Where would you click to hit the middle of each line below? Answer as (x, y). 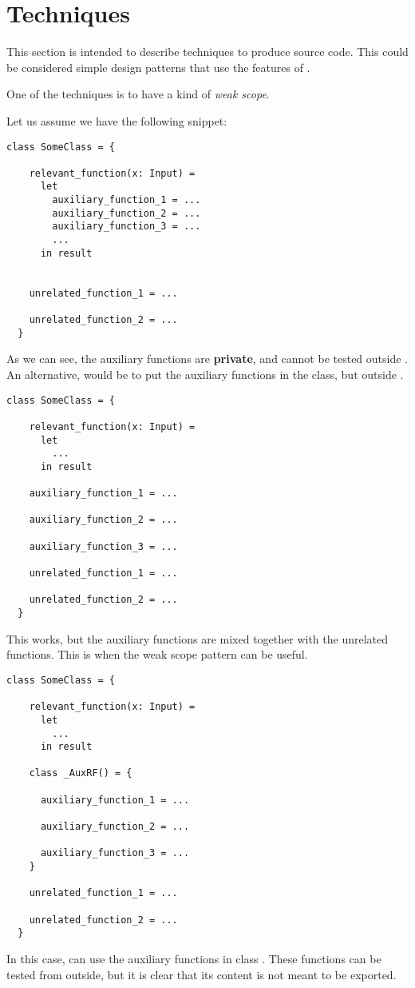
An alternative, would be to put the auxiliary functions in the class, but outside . (205, 374)
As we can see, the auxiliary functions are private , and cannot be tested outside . (207, 359)
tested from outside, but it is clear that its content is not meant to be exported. (202, 974)
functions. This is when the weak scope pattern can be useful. (157, 654)
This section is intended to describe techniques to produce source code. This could (207, 52)
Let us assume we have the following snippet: (117, 120)
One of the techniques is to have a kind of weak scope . (138, 94)
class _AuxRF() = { (81, 773)
